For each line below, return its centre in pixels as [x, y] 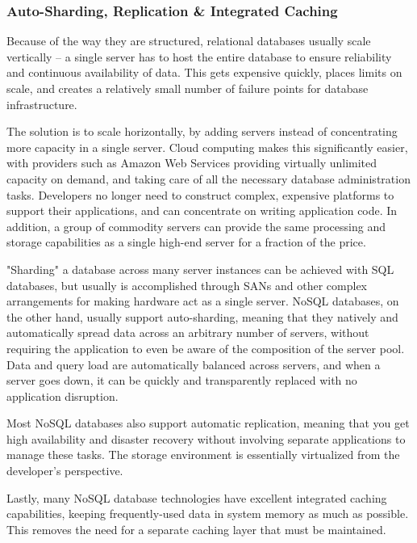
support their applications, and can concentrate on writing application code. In [202, 210]
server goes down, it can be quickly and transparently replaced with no [182, 380]
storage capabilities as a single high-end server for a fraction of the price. [186, 242]
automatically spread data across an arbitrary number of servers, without [188, 333]
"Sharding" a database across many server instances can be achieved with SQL [200, 269]
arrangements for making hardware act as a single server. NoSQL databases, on [203, 301]
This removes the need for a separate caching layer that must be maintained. [196, 529]
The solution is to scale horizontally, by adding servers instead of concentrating [202, 131]
